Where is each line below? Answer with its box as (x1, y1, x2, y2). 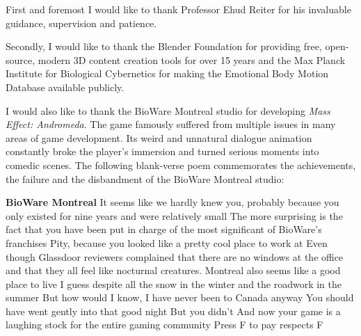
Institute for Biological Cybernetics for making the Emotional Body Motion (6, 66, 329, 81)
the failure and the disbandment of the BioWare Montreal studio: (6, 171, 284, 186)
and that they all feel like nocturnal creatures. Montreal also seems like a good (6, 263, 341, 278)
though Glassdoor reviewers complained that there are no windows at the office (6, 249, 344, 264)
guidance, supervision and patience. (6, 15, 157, 30)
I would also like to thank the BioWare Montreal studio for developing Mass (6, 103, 330, 118)
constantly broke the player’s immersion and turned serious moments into (6, 144, 319, 159)
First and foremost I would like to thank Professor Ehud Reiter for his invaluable (6, 2, 351, 16)
